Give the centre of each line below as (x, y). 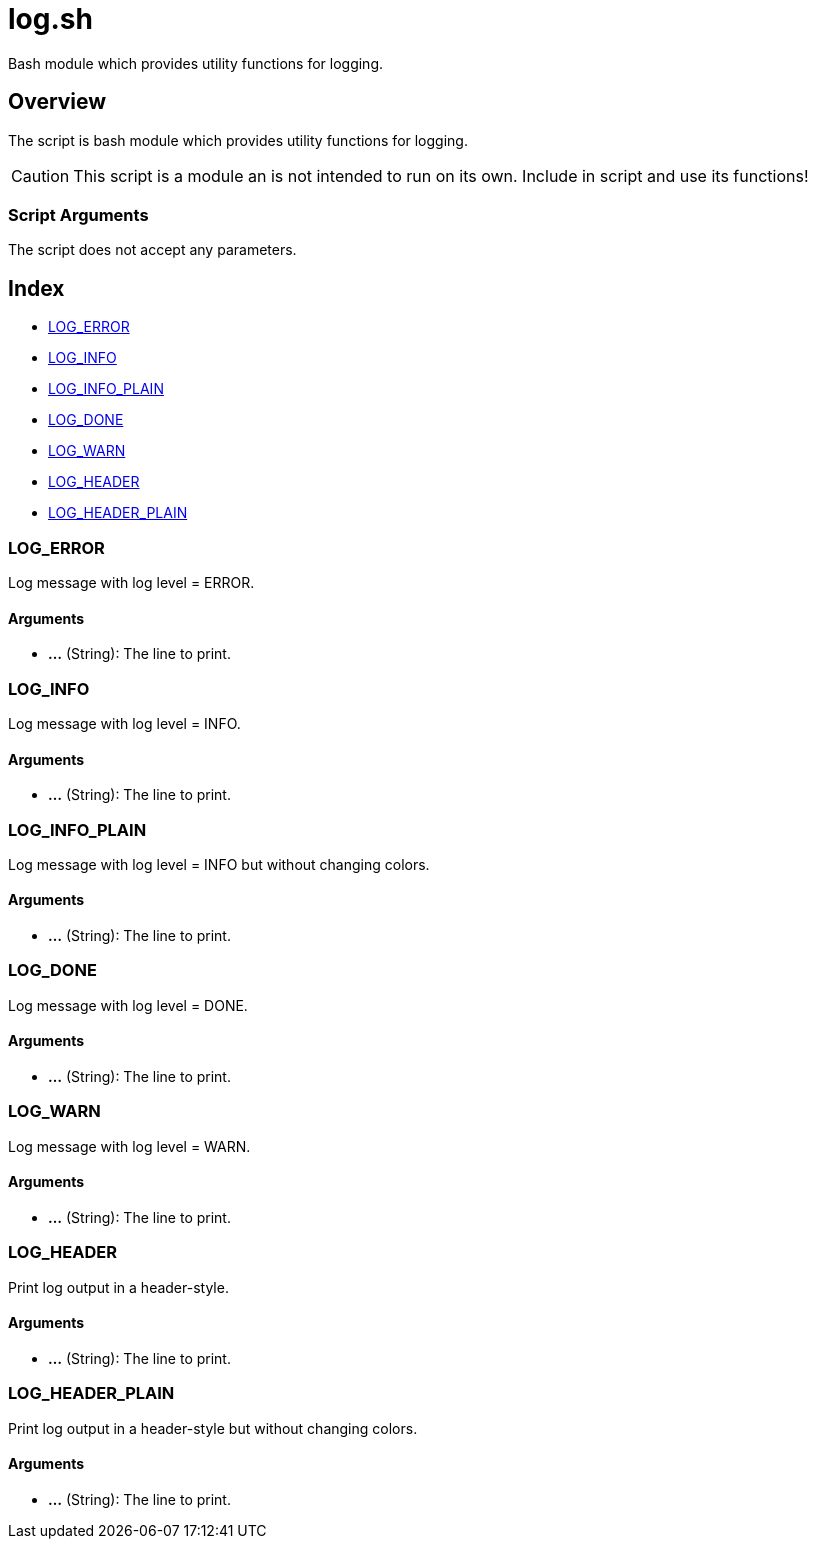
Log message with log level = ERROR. (131, 582)
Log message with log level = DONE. (128, 1005)
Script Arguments (78, 214)
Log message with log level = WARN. (129, 1146)
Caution (40, 175)
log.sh (50, 19)
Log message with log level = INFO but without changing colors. (219, 864)
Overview (57, 102)
